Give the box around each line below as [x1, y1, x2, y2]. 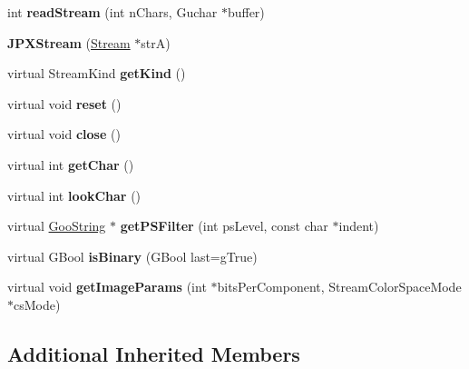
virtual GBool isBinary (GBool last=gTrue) [7, 246, 258, 265]
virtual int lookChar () [7, 185, 142, 204]
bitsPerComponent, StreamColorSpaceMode [217, 277, 462, 296]
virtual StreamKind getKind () [7, 64, 186, 83]
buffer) [227, 3, 265, 21]
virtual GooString [7, 216, 106, 235]
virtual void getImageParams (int [7, 277, 207, 296]
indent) [338, 216, 379, 235]
